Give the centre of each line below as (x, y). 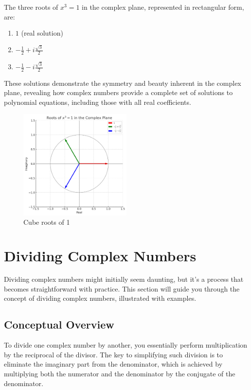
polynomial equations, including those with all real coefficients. (98, 102)
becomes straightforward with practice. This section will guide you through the (122, 288)
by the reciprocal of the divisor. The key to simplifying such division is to (114, 354)
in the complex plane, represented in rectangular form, (163, 7)
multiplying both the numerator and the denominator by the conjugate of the (120, 373)
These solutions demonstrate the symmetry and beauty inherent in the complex (123, 83)
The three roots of (31, 7)
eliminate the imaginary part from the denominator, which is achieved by (113, 364)
